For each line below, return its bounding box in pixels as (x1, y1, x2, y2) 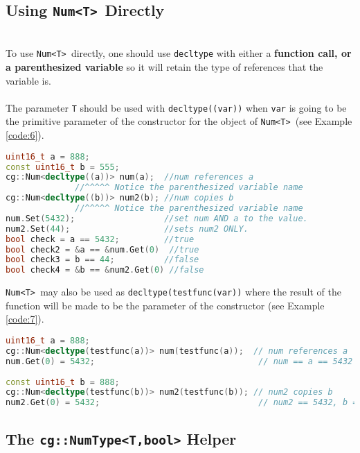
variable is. (6, 73, 51, 87)
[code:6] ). (6, 128, 44, 142)
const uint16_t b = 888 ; (6, 377, 120, 387)
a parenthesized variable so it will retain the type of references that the (6, 60, 323, 74)
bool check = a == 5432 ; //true (6, 234, 195, 244)
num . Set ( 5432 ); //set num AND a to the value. (6, 213, 308, 223)
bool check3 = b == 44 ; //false (6, 255, 199, 265)
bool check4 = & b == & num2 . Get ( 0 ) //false (6, 265, 204, 275)
